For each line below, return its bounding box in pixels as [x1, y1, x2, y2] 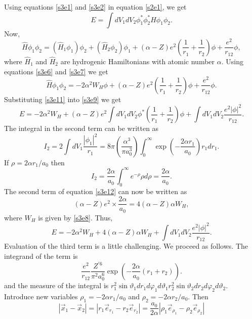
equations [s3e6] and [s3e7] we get [4, 66, 108, 76]
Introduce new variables [4, 291, 78, 302]
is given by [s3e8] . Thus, [38, 212, 113, 222]
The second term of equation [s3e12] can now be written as [4, 186, 187, 196]
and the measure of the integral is [4, 280, 109, 291]
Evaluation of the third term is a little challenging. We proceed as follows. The [4, 241, 248, 251]
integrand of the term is [4, 250, 78, 261]
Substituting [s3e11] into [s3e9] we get [4, 94, 121, 104]
